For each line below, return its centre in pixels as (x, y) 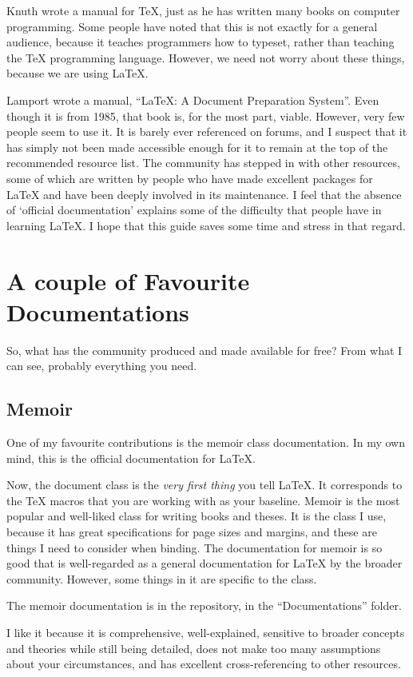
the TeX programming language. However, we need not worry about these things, (206, 57)
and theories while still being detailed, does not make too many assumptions (194, 648)
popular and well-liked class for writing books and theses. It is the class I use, (197, 516)
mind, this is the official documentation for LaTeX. (131, 458)
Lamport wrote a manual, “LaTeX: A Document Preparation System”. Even (193, 100)
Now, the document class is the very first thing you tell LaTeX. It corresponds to (205, 485)
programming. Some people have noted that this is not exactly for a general (192, 26)
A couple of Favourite (128, 280)
